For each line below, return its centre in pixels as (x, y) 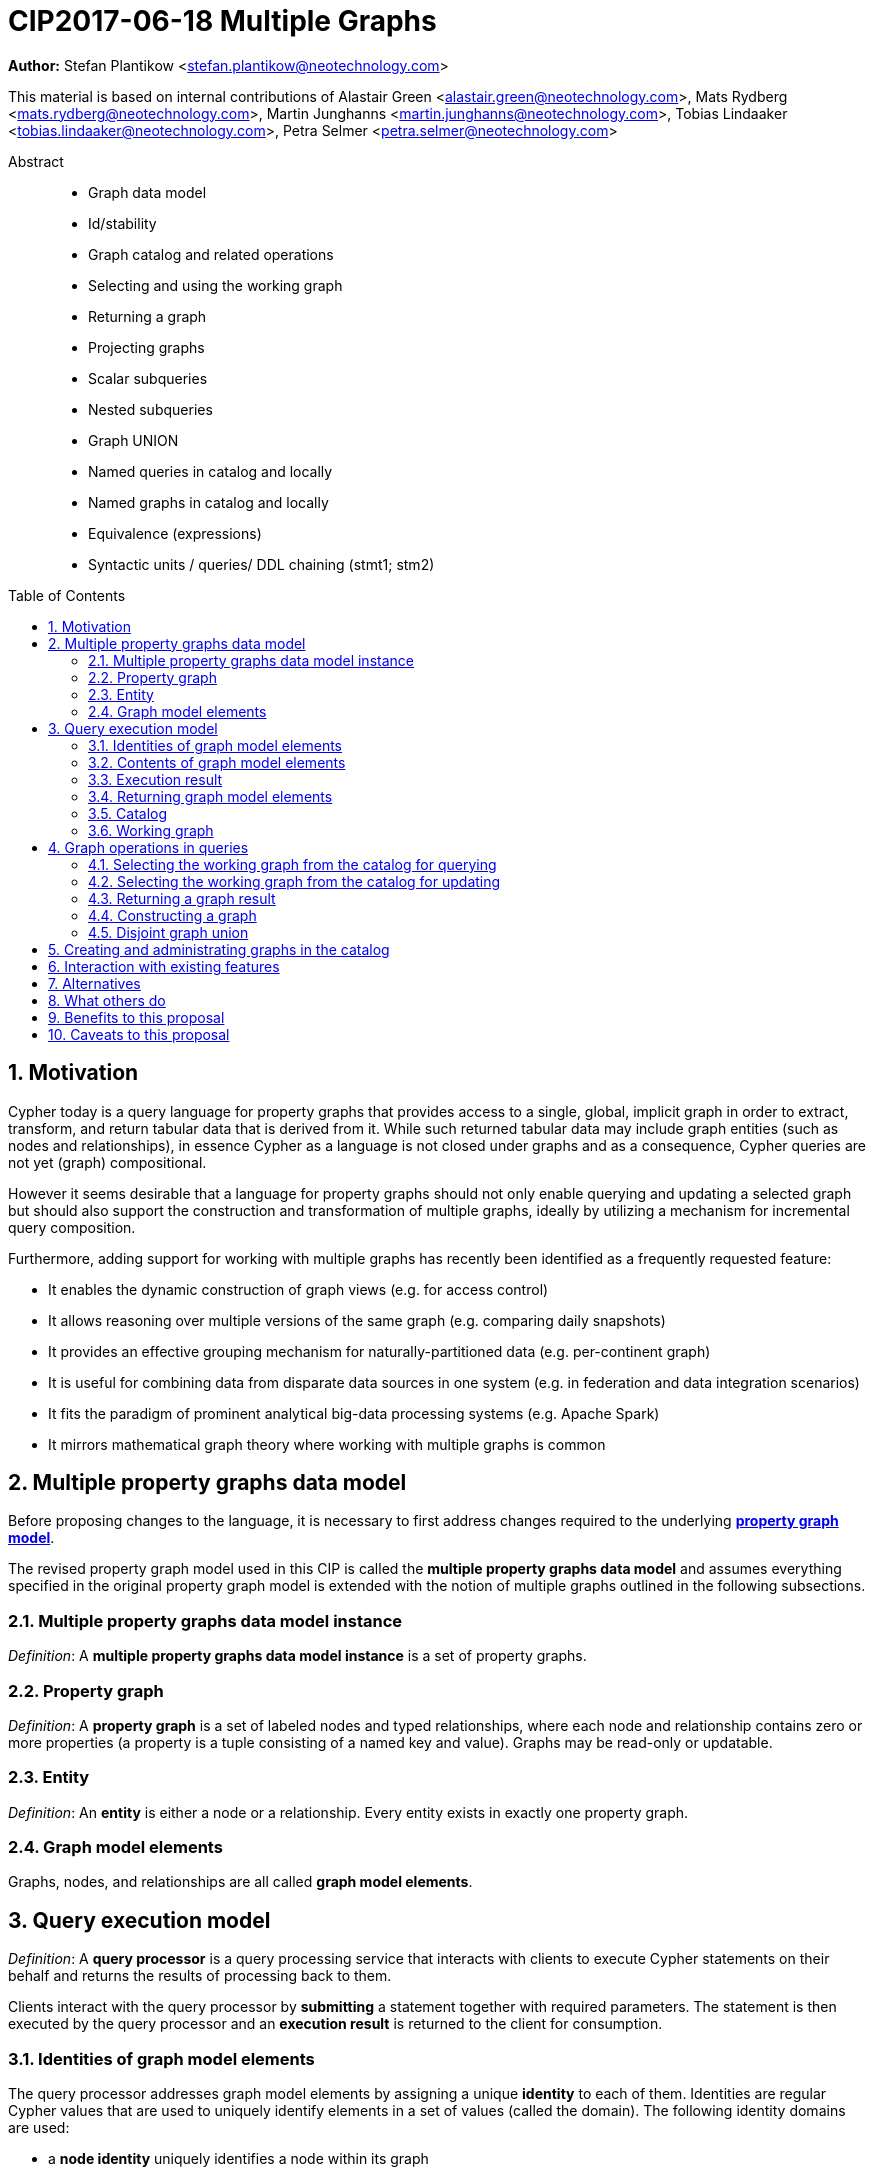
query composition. (72, 1227)
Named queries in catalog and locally (210, 471)
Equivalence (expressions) (175, 533)
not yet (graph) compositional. (107, 1162)
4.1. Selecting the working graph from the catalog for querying (292, 864)
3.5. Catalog (128, 813)
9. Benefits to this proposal (136, 1017)
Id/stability (122, 223)
